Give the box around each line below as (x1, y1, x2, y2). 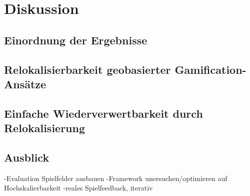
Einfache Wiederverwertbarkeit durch (4, 105, 203, 121)
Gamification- (174, 61, 246, 77)
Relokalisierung (4, 120, 85, 136)
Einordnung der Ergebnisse (4, 32, 147, 47)
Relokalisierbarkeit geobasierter (4, 61, 171, 77)
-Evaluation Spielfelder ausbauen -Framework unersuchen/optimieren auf (4, 173, 227, 183)
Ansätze (4, 76, 46, 91)
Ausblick (4, 149, 49, 165)
